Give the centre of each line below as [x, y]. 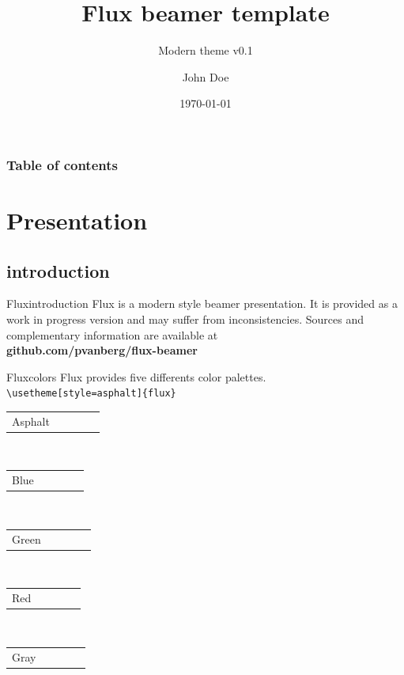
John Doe [206, 76]
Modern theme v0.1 [206, 50]
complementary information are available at [112, 334]
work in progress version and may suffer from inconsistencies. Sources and [185, 319]
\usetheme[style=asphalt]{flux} [91, 394]
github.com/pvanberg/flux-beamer [102, 350]
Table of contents [62, 164]
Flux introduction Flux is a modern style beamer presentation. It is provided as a [202, 303]
